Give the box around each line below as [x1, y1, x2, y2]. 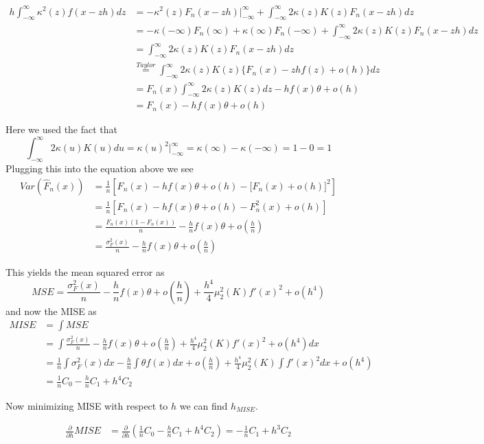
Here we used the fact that [5, 122, 118, 137]
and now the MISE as [5, 303, 97, 318]
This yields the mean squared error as [5, 265, 165, 279]
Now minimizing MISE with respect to [5, 398, 168, 412]
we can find [179, 398, 228, 412]
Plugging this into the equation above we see [5, 161, 194, 176]
